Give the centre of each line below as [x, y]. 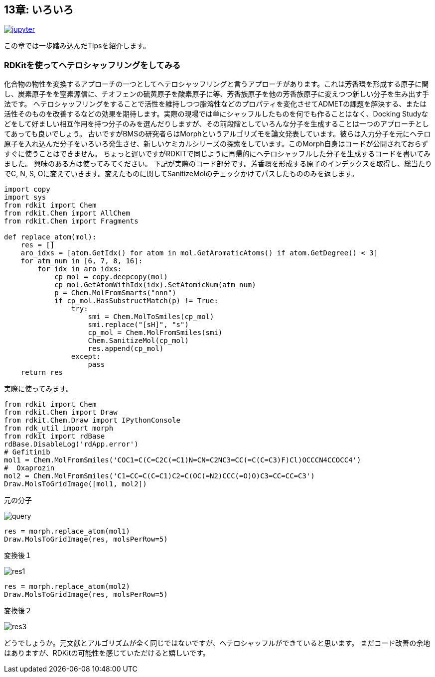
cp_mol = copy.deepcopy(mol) [111, 277]
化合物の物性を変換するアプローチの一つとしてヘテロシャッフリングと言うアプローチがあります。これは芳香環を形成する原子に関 [217, 84]
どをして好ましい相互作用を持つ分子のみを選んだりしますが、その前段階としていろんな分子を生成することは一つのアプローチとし [217, 124]
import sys [25, 197]
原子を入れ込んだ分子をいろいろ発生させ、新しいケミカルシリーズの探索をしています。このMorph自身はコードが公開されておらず [216, 144]
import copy [27, 189]
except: [86, 357]
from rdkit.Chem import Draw [61, 412]
